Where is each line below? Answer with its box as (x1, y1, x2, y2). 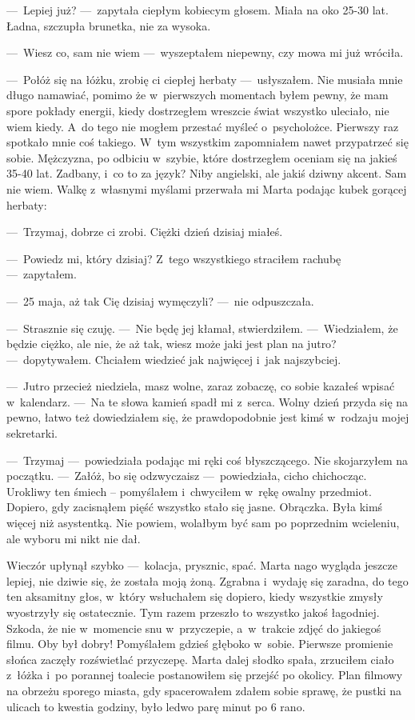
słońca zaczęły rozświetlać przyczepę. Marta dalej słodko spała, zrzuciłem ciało (6, 650, 394, 667)
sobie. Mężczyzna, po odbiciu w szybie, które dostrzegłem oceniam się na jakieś (6, 149, 397, 166)
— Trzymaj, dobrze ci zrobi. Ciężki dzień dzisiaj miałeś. (6, 223, 283, 240)
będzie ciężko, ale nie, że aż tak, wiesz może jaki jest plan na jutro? (6, 335, 337, 352)
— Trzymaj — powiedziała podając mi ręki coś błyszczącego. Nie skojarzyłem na (6, 451, 409, 468)
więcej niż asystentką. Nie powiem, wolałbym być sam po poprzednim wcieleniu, (6, 514, 400, 531)
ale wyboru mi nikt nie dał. (6, 530, 141, 546)
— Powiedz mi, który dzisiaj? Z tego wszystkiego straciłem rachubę (6, 250, 341, 266)
